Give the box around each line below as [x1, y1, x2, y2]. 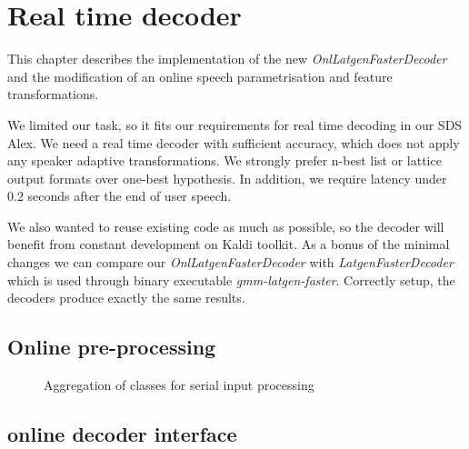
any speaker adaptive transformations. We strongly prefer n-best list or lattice [7, 151, 442, 170]
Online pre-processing [7, 333, 216, 361]
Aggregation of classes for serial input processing [44, 375, 314, 394]
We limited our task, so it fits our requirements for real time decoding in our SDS [7, 115, 463, 134]
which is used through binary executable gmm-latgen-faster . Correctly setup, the [7, 270, 455, 289]
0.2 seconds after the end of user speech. [7, 186, 232, 205]
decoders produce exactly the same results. [7, 288, 245, 307]
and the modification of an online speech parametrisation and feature [7, 66, 393, 85]
